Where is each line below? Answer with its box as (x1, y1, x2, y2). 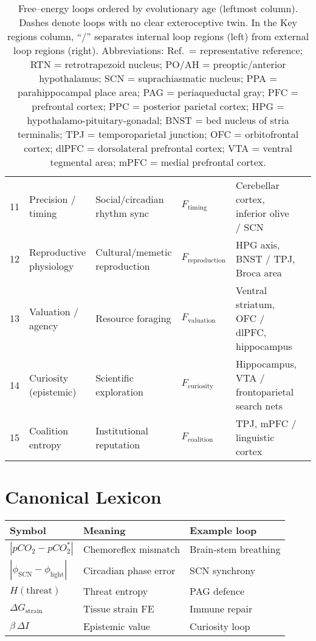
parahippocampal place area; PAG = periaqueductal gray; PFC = (18, 85, 299, 99)
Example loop (190, 523, 257, 538)
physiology (29, 258, 74, 273)
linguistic (236, 430, 275, 444)
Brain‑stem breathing (190, 541, 281, 556)
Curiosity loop (190, 619, 250, 634)
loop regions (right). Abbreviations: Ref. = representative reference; (13, 43, 303, 57)
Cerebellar (236, 178, 280, 192)
